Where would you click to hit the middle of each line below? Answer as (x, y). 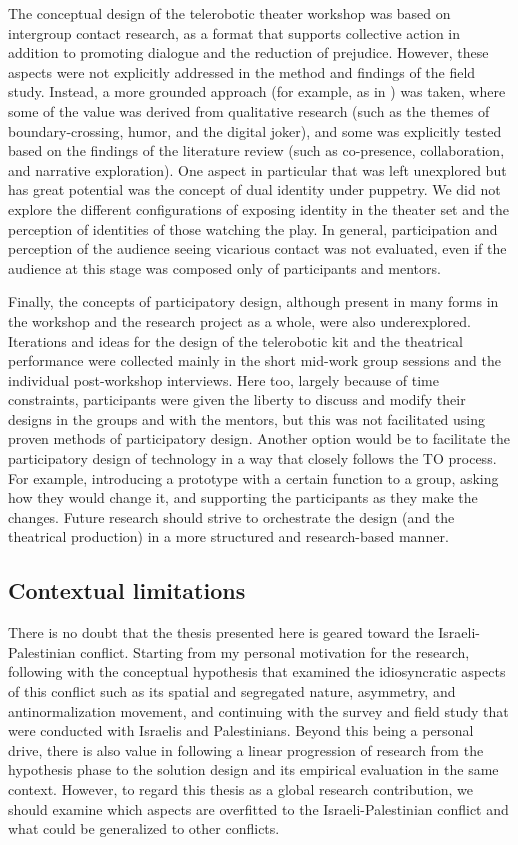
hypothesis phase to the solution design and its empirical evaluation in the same (253, 769)
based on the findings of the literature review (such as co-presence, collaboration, (256, 150)
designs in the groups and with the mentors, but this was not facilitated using (247, 418)
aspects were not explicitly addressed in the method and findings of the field (242, 71)
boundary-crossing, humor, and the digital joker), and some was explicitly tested (255, 130)
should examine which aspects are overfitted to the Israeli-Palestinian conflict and (258, 808)
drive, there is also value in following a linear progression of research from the (246, 749)
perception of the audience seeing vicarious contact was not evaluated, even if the (257, 248)
